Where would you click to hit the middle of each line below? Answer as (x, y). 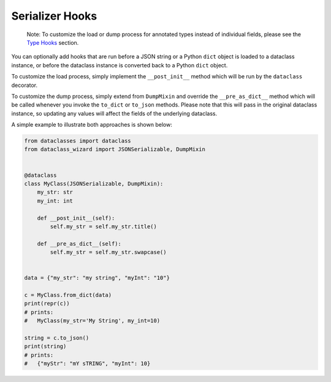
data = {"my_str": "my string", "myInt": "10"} (97, 278)
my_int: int (55, 201)
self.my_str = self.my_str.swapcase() (108, 252)
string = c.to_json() (57, 338)
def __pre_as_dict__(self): (79, 244)
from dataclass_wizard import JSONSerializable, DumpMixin (115, 149)
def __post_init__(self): (76, 218)
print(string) (45, 346)
